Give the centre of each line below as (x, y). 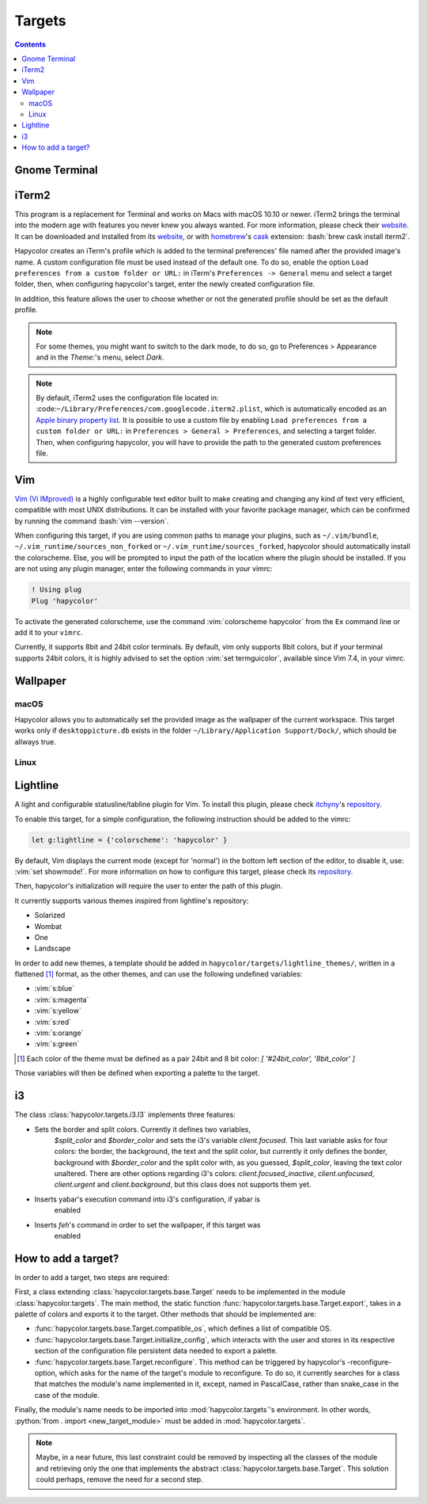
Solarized (50, 916)
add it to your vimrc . (49, 633)
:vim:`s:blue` (55, 988)
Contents (30, 44)
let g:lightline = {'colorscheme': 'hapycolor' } (129, 840)
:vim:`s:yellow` (58, 1011)
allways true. (36, 741)
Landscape (53, 948)
